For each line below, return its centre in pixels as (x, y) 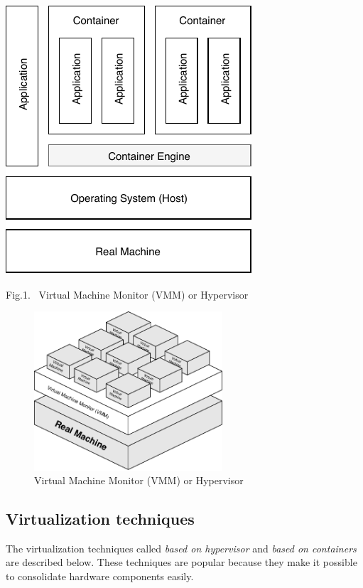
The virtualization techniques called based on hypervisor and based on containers (181, 548)
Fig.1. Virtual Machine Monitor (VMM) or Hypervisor (127, 294)
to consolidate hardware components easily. (100, 576)
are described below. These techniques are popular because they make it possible (181, 562)
